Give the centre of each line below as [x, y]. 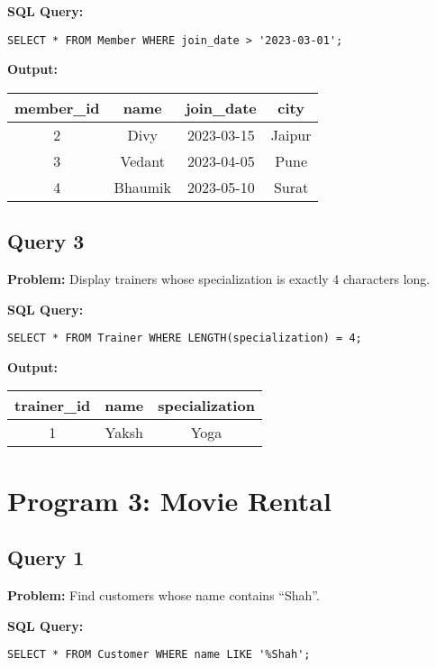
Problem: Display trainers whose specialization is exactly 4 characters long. [219, 279]
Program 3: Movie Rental [169, 500]
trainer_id [53, 406]
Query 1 [46, 557]
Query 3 [46, 241]
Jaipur [291, 134]
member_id [57, 107]
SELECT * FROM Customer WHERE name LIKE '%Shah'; [159, 655]
